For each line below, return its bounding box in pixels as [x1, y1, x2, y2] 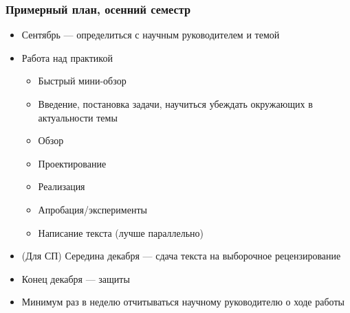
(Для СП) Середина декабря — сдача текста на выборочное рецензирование [21, 248, 341, 263]
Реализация [38, 179, 85, 194]
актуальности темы [38, 110, 118, 124]
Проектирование [38, 156, 107, 170]
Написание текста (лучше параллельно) [38, 225, 204, 240]
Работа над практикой [21, 50, 113, 65]
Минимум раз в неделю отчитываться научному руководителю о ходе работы [21, 294, 344, 309]
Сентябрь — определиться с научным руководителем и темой [21, 27, 280, 42]
